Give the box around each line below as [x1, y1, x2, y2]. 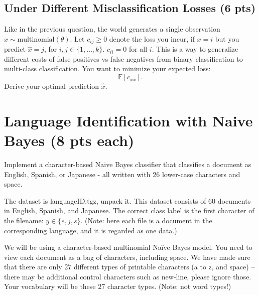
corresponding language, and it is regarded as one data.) [4, 225, 177, 235]
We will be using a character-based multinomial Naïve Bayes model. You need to [4, 242, 252, 252]
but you [215, 33, 239, 44]
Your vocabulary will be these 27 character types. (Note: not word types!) [4, 281, 231, 291]
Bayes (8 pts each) [4, 130, 135, 150]
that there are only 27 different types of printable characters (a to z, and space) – [4, 261, 255, 272]
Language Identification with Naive [4, 110, 253, 130]
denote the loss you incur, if [109, 33, 195, 44]
